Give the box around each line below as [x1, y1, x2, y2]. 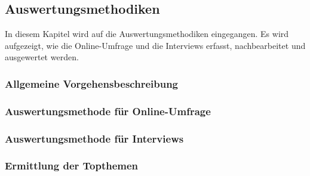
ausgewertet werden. [5, 51, 79, 63]
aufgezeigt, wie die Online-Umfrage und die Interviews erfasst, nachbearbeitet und [5, 39, 306, 51]
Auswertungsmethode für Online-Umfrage [5, 103, 211, 118]
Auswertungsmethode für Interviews [5, 131, 184, 146]
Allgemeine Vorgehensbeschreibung [5, 76, 179, 91]
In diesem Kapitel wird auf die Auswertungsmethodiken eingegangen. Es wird [5, 27, 289, 40]
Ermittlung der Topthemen [5, 158, 139, 173]
